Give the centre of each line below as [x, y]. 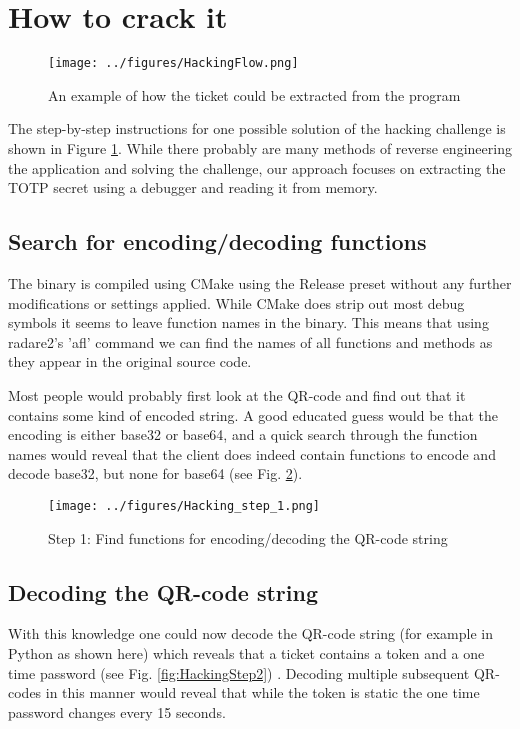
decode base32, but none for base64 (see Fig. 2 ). [155, 473]
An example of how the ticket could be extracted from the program [254, 94]
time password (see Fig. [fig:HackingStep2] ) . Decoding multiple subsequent [239, 672]
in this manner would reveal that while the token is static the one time [262, 692]
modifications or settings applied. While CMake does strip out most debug [236, 302]
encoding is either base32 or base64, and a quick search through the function [243, 434]
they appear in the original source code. [130, 361]
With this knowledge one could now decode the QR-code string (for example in [250, 633]
